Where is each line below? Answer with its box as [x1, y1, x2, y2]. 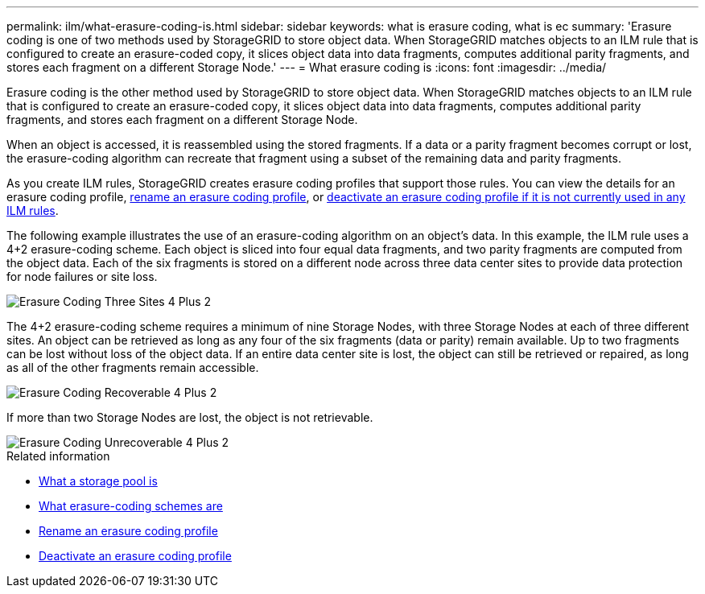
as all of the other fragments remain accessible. [6, 361, 259, 374]
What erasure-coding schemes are [39, 499, 223, 513]
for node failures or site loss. [6, 270, 158, 283]
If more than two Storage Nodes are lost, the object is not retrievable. [6, 410, 373, 424]
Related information [6, 449, 110, 463]
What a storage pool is [39, 474, 158, 488]
